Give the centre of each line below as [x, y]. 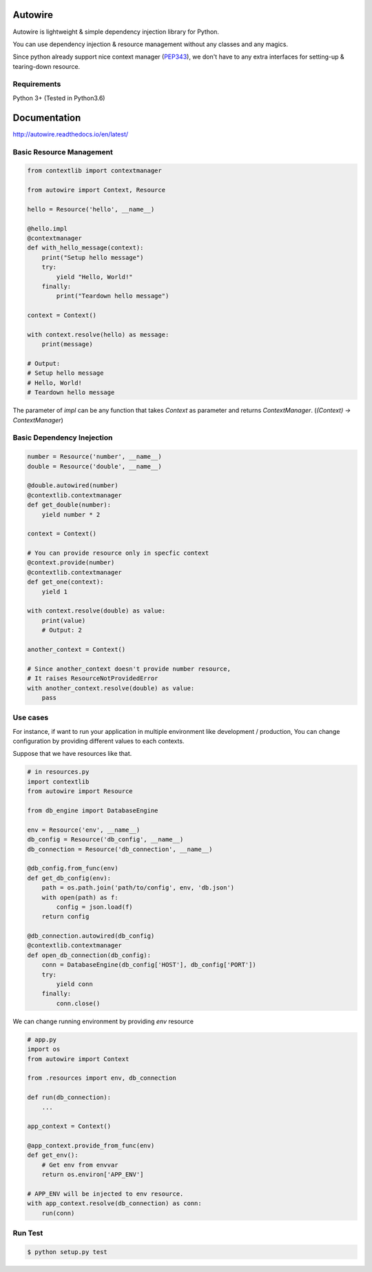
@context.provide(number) [71, 563]
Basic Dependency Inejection [63, 438]
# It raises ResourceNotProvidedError [93, 678]
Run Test [28, 1233]
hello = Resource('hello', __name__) [91, 209]
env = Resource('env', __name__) [84, 830]
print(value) [64, 620]
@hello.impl [48, 228]
